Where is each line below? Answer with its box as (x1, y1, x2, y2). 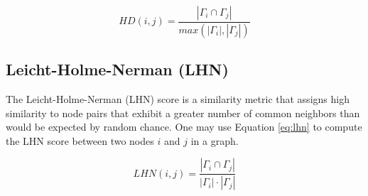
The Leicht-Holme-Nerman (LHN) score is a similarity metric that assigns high (6, 92, 350, 107)
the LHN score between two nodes (6, 133, 154, 148)
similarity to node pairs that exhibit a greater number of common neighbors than (6, 105, 360, 120)
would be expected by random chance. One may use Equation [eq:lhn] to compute (6, 119, 362, 134)
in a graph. (190, 133, 239, 148)
